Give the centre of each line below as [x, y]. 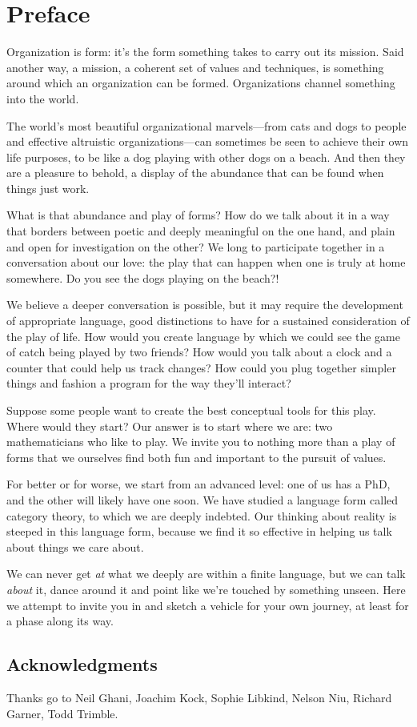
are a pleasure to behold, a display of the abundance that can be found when [195, 173]
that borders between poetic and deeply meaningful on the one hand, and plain [201, 231]
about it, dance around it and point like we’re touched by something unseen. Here [206, 589]
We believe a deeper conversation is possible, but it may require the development [205, 305]
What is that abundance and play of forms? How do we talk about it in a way [198, 215]
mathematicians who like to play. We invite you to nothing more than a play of [201, 442]
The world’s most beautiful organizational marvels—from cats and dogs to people [206, 125]
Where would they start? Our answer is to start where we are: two [170, 426]
